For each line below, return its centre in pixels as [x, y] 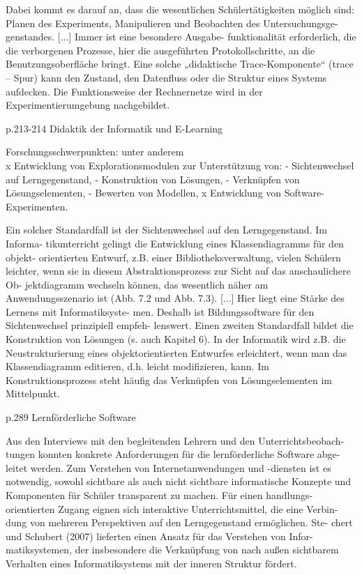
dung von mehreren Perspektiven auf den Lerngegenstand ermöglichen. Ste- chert [179, 522]
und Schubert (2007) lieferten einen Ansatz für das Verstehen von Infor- [159, 536]
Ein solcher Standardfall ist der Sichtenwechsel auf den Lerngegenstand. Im [166, 230]
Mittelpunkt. [33, 393]
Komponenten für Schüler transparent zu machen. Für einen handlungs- [159, 495]
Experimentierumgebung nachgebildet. [88, 105]
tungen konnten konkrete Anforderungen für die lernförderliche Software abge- [173, 454]
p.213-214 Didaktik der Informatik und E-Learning [114, 128]
